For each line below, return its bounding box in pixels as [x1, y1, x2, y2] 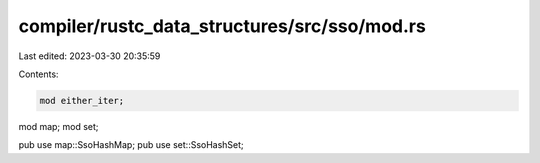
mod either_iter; [39, 95, 125, 106]
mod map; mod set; [18, 120, 99, 132]
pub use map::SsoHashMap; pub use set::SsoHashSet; [18, 139, 244, 151]
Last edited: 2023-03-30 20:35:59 [18, 50, 161, 62]
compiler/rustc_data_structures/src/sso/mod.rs [18, 15, 427, 37]
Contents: [18, 68, 59, 80]
